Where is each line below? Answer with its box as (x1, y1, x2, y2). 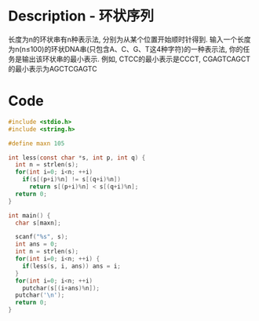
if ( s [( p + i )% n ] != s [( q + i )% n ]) (22, 176, 122, 184)
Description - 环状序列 (8, 7, 155, 25)
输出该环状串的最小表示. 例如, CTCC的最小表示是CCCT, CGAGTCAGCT (21, 54, 251, 64)
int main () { (8, 211, 51, 220)
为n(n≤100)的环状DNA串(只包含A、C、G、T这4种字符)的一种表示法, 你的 (8, 44, 243, 53)
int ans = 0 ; (15, 240, 58, 248)
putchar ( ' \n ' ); (15, 291, 65, 299)
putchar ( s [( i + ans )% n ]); (22, 284, 100, 292)
